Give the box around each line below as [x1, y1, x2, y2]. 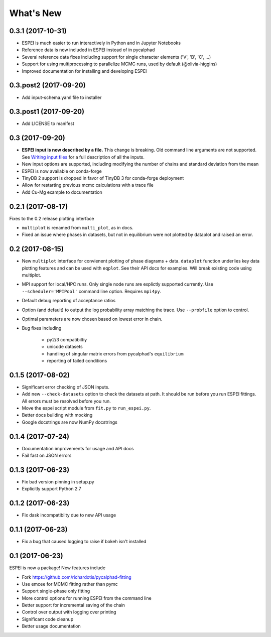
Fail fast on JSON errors [22, 452, 72, 459]
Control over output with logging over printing [22, 609, 116, 615]
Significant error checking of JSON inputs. [22, 384, 110, 390]
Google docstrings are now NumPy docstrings [22, 419, 117, 425]
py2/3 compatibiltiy [47, 336, 87, 342]
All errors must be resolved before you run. [22, 398, 111, 404]
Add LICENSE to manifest [22, 120, 75, 126]
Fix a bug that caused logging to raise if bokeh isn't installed [22, 539, 147, 545]
